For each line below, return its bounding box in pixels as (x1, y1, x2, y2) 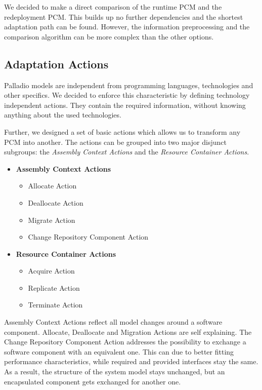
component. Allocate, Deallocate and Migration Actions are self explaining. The (4, 326, 252, 337)
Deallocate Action (28, 197, 83, 208)
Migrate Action (28, 214, 75, 225)
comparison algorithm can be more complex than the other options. (4, 31, 214, 42)
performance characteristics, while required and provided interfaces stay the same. (4, 356, 258, 367)
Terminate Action (28, 299, 83, 310)
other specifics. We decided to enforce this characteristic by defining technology (4, 90, 250, 100)
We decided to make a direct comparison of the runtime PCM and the (4, 2, 222, 12)
